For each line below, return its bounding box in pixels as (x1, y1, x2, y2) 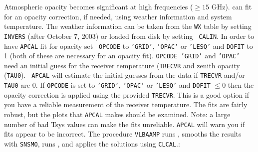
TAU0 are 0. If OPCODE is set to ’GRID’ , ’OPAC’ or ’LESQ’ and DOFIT (4, 80, 211, 90)
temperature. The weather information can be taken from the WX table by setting (4, 21, 252, 31)
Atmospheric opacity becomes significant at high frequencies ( (4, 1, 193, 11)
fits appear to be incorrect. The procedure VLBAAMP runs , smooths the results (4, 129, 242, 139)
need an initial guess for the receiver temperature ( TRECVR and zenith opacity (4, 60, 240, 70)
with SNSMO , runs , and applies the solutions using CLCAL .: (4, 139, 180, 149)
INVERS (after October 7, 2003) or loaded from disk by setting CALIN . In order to (4, 30, 255, 41)
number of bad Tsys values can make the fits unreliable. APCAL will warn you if (4, 119, 245, 129)
